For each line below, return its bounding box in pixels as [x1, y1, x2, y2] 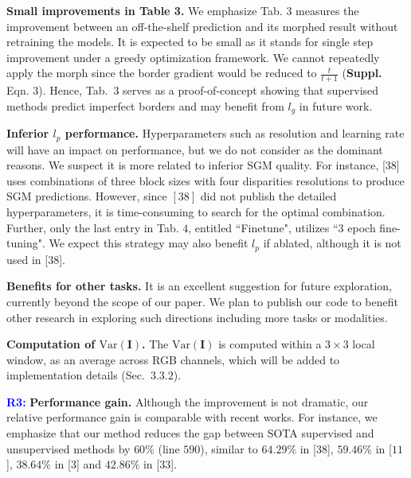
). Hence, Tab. [38, 82, 108, 99]
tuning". [6, 235, 45, 251]
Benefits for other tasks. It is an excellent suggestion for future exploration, [6, 278, 393, 294]
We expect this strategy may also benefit [49, 235, 249, 251]
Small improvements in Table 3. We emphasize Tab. [6, 2, 283, 18]
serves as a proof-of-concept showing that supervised [123, 82, 379, 99]
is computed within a [218, 336, 322, 352]
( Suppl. [342, 64, 382, 81]
